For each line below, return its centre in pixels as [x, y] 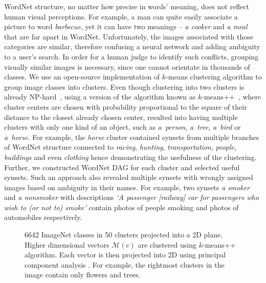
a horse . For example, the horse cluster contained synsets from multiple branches [132, 137]
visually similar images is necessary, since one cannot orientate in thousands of [127, 66]
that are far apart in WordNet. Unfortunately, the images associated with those [129, 36]
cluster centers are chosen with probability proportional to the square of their [126, 106]
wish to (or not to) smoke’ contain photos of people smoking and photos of [121, 207]
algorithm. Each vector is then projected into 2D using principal [125, 255]
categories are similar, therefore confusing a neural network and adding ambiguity [132, 46]
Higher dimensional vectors [67, 244]
